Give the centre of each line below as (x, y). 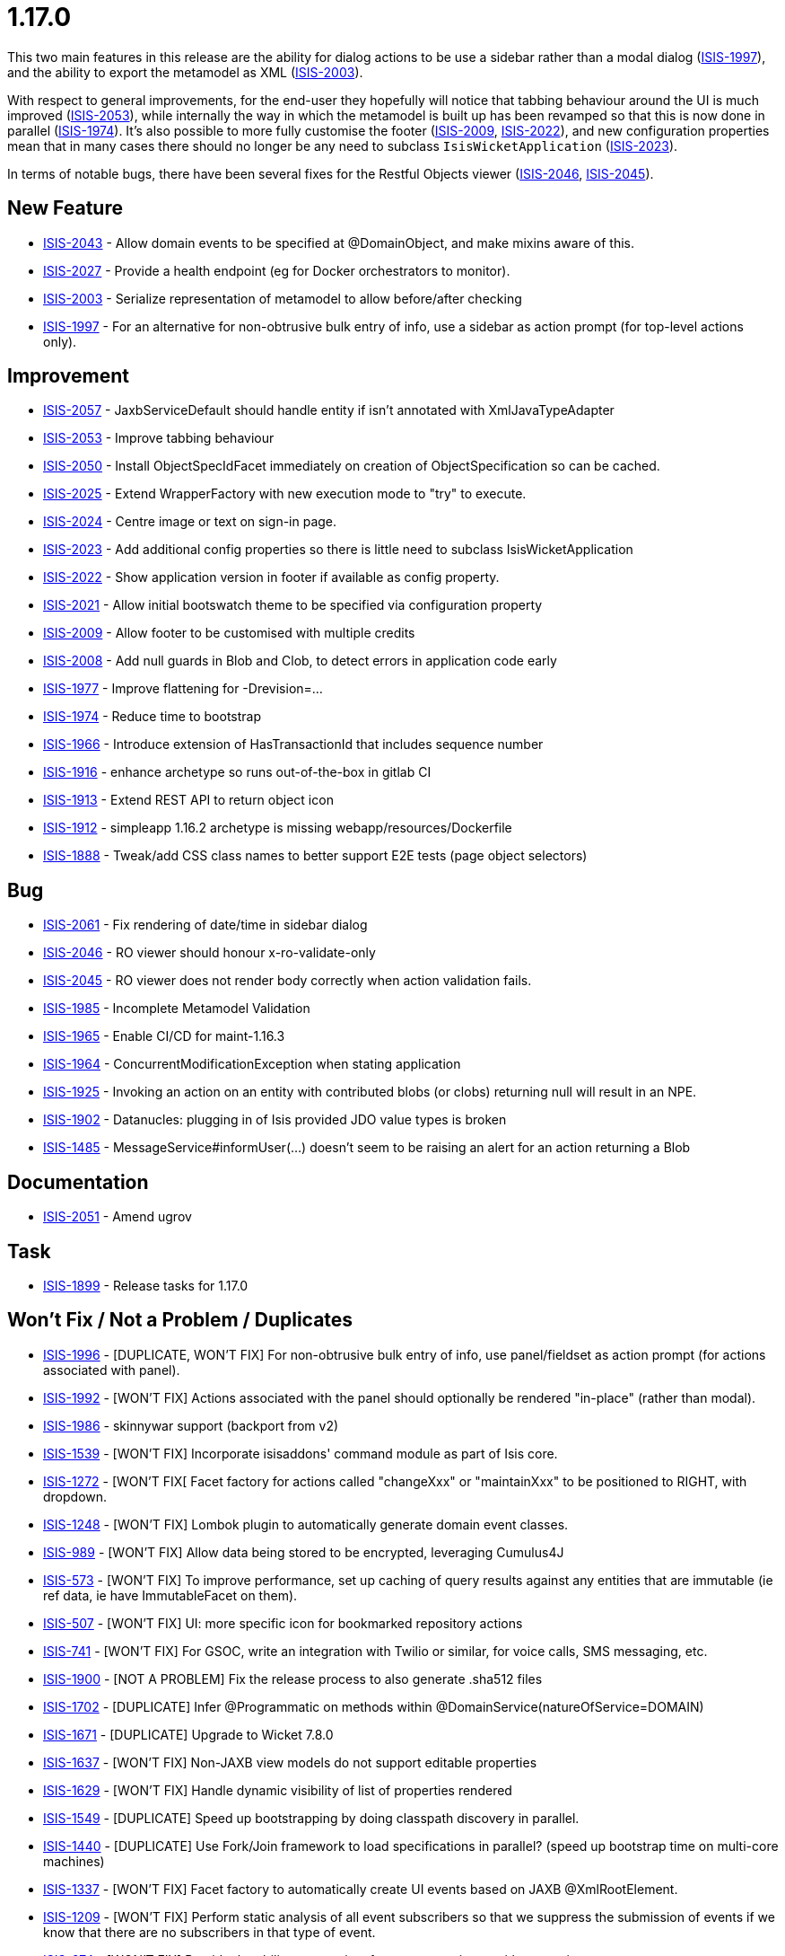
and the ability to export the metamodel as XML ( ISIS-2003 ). (185, 72)
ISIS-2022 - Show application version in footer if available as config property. (271, 577)
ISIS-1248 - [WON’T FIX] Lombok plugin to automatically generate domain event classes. (306, 1524)
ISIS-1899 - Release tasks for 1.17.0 (146, 1285)
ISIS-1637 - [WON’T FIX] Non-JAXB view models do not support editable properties (290, 1762)
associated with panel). (112, 1370)
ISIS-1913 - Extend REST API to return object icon (188, 800)
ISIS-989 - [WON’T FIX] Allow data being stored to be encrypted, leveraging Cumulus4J (304, 1552)
